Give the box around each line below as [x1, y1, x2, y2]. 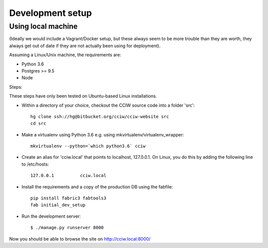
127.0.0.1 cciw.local [30, 173, 107, 179]
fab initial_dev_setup [30, 202, 86, 208]
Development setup [9, 7, 92, 18]
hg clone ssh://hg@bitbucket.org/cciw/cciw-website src [30, 114, 169, 119]
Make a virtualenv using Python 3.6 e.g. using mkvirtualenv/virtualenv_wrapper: [21, 131, 184, 137]
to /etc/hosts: [21, 161, 49, 167]
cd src [30, 121, 47, 126]
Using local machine [9, 22, 78, 31]
